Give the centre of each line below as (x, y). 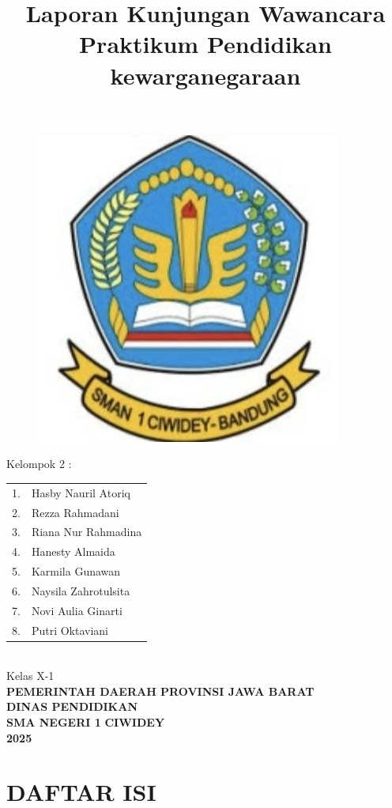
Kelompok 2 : (39, 464)
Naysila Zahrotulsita (81, 590)
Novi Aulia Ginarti (77, 610)
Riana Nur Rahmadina (87, 532)
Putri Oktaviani (70, 630)
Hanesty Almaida (73, 551)
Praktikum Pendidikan (205, 44)
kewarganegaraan (205, 75)
